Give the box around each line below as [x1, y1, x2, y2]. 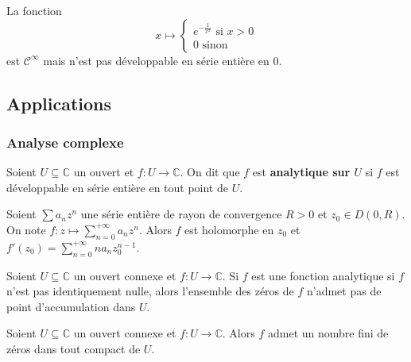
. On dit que [180, 164, 240, 180]
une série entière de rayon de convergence [80, 206, 282, 222]
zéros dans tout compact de [6, 340, 141, 356]
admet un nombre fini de [267, 325, 389, 341]
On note [6, 221, 46, 237]
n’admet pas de [306, 283, 382, 299]
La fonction [6, 2, 62, 18]
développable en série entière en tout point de [6, 179, 228, 195]
